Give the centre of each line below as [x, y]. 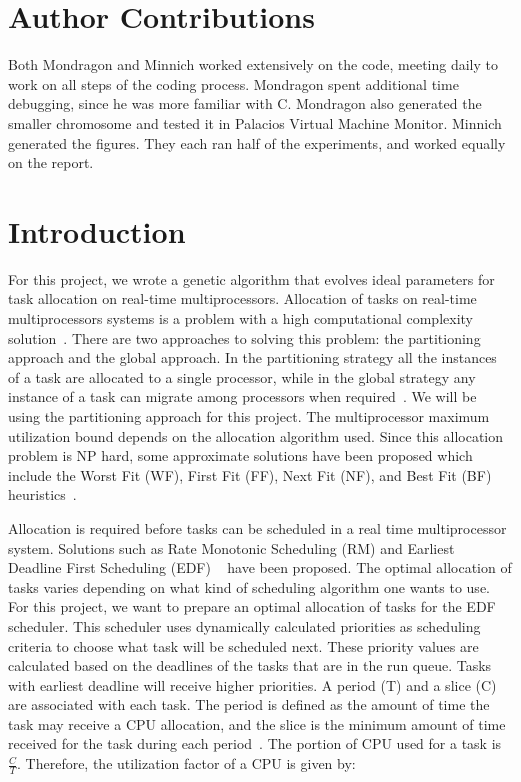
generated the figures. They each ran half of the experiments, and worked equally [257, 142]
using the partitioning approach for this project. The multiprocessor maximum [249, 415]
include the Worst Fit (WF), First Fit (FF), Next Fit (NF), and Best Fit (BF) [250, 474]
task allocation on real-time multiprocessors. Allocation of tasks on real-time [242, 298]
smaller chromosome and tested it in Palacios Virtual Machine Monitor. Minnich [255, 122]
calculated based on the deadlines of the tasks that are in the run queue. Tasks [250, 665]
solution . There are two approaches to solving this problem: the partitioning [244, 337]
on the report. [51, 162]
